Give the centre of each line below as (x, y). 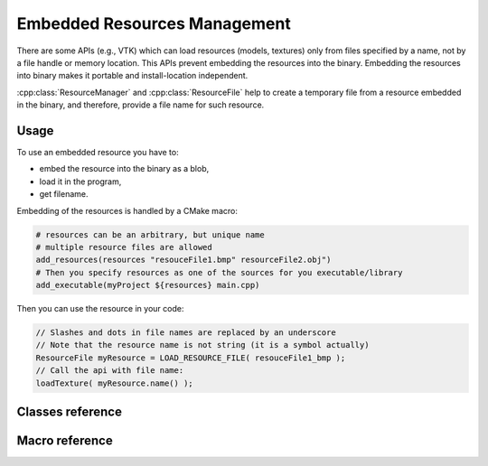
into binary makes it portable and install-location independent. (132, 76)
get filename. (64, 194)
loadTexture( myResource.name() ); (114, 383)
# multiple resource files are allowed (124, 247)
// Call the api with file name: (110, 371)
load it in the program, (80, 182)
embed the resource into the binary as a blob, (124, 169)
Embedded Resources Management (154, 23)
